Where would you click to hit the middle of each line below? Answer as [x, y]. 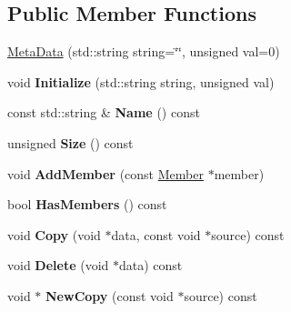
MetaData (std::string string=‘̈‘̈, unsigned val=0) [144, 51]
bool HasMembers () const [87, 204]
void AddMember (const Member [105, 173]
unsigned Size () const [70, 142]
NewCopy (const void [110, 295]
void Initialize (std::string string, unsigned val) [141, 81]
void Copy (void [54, 234]
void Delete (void [58, 265]
